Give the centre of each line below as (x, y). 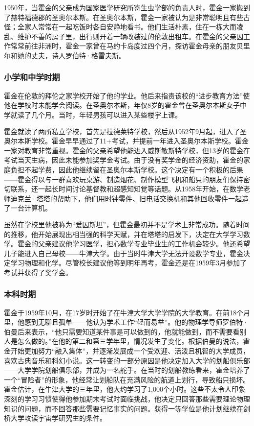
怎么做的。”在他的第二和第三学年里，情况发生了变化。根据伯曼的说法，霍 (134, 341)
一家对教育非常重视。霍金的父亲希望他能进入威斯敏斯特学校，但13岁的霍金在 (127, 150)
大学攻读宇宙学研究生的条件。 (58, 418)
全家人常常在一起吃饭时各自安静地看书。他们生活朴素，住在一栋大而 (127, 27)
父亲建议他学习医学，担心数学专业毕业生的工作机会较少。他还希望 (144, 244)
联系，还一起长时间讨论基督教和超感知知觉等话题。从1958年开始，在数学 (127, 189)
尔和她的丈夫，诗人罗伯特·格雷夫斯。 (65, 55)
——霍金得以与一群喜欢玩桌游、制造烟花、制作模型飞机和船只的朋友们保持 (124, 179)
